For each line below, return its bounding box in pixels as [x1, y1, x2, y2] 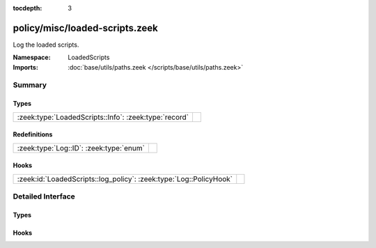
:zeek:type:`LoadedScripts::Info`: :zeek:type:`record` [17, 112, 189, 122]
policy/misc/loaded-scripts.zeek [13, 22, 158, 34]
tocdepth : [13, 4, 42, 12]
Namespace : [13, 53, 52, 62]
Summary [13, 80, 47, 90]
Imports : [13, 63, 38, 71]
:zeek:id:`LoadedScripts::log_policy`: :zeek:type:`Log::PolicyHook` [17, 174, 233, 184]
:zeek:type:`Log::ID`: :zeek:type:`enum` [17, 143, 146, 153]
